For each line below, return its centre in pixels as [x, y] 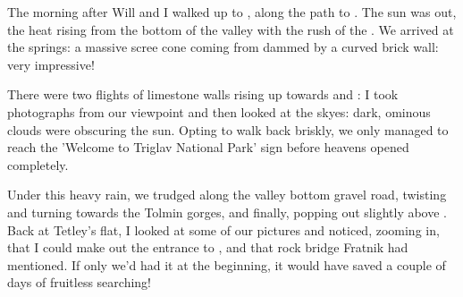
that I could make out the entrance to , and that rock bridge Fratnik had [208, 247]
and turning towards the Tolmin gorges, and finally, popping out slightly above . [227, 212]
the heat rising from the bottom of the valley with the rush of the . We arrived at [231, 29]
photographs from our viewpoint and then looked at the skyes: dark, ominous [219, 111]
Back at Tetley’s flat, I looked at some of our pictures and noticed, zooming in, [223, 229]
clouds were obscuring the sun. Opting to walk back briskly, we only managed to [228, 129]
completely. [38, 164]
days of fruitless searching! [79, 282]
